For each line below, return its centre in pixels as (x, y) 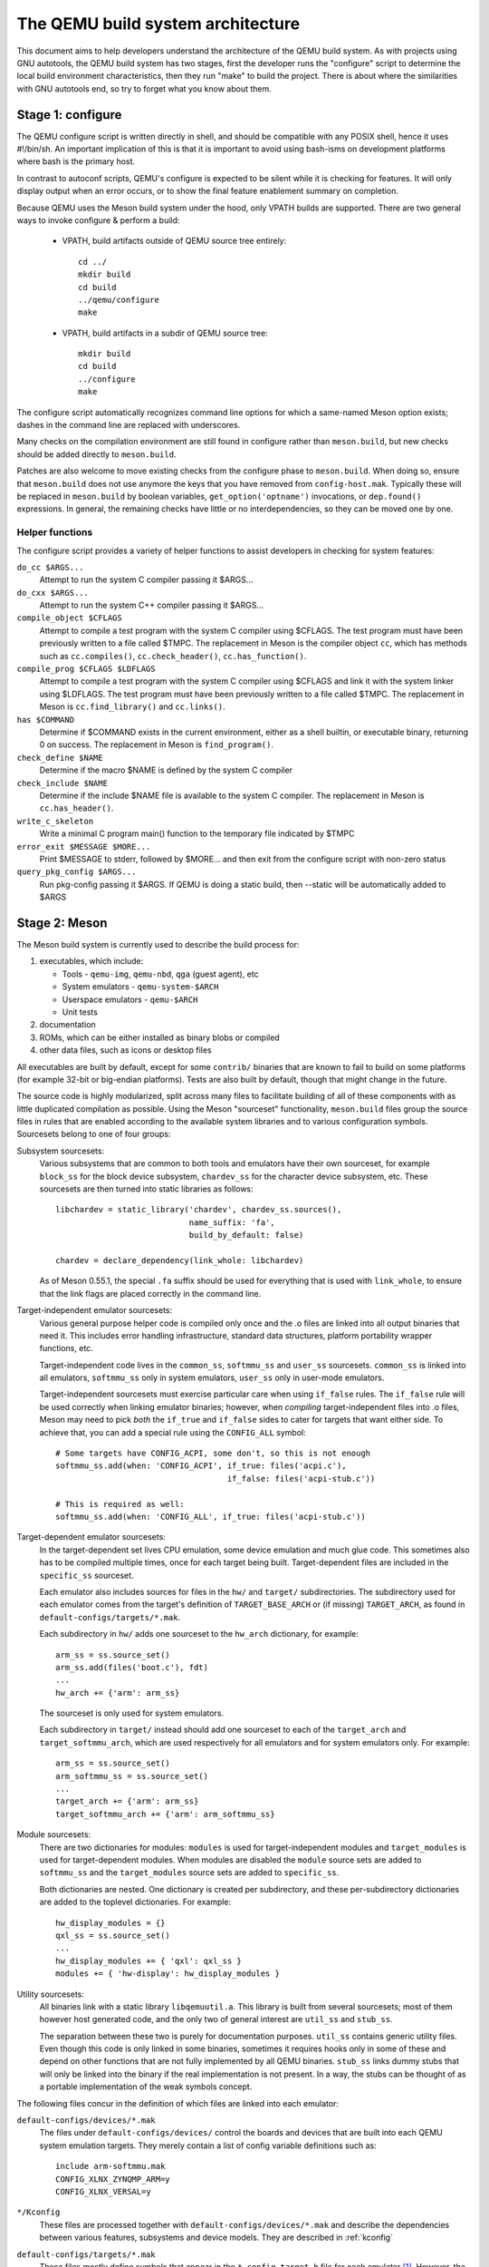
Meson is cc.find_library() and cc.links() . (132, 706)
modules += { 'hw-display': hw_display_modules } (168, 1974)
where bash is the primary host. (76, 161)
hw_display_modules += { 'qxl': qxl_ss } (149, 1961)
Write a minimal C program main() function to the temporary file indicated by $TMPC (197, 833)
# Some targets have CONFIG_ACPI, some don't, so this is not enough (213, 1454)
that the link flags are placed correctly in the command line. (150, 1293)
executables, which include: (91, 961)
